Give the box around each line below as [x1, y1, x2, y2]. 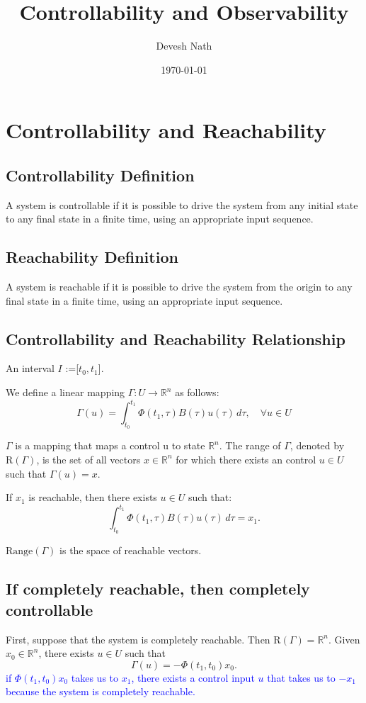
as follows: [175, 385, 219, 400]
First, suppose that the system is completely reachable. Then [6, 631, 270, 646]
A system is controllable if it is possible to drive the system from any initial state [6, 197, 358, 212]
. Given [328, 631, 360, 646]
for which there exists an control [176, 451, 316, 466]
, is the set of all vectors [36, 451, 141, 466]
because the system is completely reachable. [6, 684, 195, 699]
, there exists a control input [131, 670, 255, 685]
